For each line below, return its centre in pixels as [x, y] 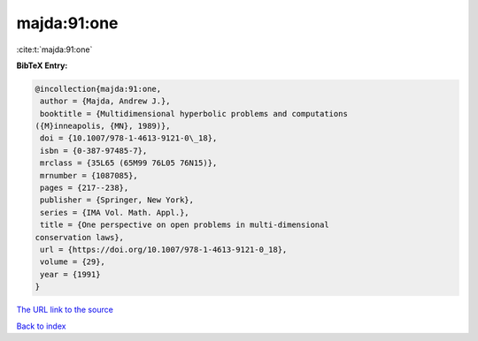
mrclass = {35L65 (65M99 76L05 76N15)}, [129, 163]
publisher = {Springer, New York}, [117, 200]
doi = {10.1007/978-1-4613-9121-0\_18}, [129, 138]
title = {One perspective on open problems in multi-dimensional [185, 225]
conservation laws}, [79, 237]
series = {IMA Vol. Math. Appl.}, [115, 212]
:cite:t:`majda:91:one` [54, 49]
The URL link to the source [65, 310]
